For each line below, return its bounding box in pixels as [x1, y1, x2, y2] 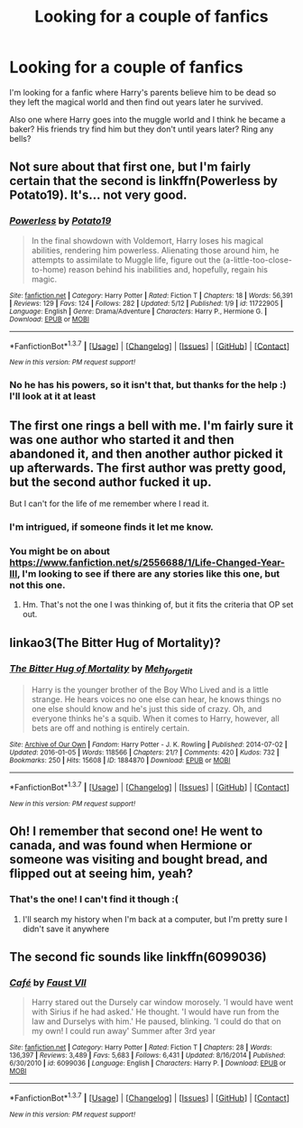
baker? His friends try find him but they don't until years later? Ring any [9, 124, 274, 134]
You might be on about [9, 544, 111, 557]
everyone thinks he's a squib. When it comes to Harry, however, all [31, 713, 280, 724]
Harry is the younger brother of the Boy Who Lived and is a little [31, 684, 269, 696]
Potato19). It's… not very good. [9, 188, 188, 203]
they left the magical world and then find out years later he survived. [9, 97, 263, 107]
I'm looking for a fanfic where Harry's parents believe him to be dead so [9, 87, 277, 97]
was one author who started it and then [9, 431, 234, 448]
